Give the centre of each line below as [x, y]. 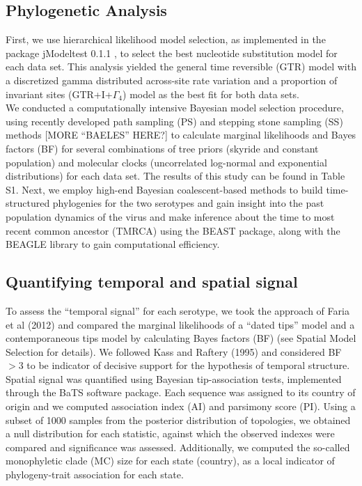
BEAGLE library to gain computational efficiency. [113, 244]
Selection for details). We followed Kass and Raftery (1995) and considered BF [174, 351]
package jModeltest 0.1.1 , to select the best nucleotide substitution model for [172, 53]
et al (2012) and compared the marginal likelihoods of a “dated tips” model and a [180, 324]
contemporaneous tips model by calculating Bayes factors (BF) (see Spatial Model [181, 338]
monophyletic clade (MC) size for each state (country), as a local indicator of [170, 461]
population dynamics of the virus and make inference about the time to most [170, 216]
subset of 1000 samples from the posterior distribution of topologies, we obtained [178, 420]
